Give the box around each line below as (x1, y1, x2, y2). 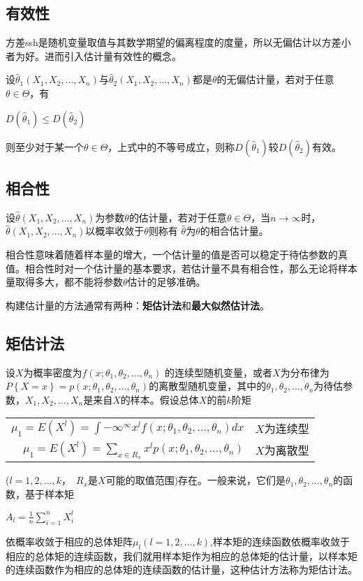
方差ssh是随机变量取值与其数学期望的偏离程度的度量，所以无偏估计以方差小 (6, 35, 351, 50)
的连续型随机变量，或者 (165, 365, 273, 379)
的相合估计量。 (200, 223, 269, 238)
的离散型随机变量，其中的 (149, 378, 267, 393)
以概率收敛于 (85, 223, 145, 238)
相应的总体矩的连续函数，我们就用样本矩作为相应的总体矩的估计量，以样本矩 (6, 548, 357, 563)
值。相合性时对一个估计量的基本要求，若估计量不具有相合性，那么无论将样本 (6, 260, 357, 275)
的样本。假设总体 (120, 392, 199, 406)
